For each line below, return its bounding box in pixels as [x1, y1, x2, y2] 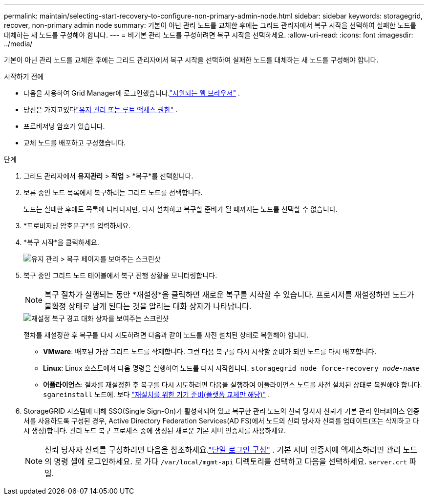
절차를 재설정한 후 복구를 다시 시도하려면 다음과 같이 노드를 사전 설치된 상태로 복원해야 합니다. [23, 331, 309, 339]
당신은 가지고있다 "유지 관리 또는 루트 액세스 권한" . [23, 105, 178, 114]
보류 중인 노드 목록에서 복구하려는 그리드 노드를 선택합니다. [23, 188, 203, 197]
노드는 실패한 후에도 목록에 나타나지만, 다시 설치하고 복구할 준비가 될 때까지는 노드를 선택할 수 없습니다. [23, 205, 338, 213]
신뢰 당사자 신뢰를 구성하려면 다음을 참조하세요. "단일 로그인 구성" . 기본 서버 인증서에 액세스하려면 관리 [44, 445, 401, 455]
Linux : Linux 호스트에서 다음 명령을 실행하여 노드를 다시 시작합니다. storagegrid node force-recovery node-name [43, 364, 420, 372]
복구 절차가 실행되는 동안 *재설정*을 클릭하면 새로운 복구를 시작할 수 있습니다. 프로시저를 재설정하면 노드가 [44, 290, 414, 299]
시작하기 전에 [4, 72, 44, 80]
